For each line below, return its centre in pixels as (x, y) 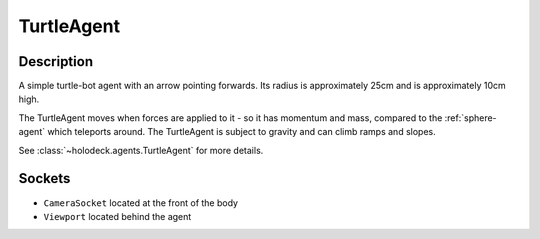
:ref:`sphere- (470, 117)
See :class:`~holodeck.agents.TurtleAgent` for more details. (141, 150)
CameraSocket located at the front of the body (141, 202)
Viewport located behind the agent (117, 216)
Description (56, 61)
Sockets (44, 178)
